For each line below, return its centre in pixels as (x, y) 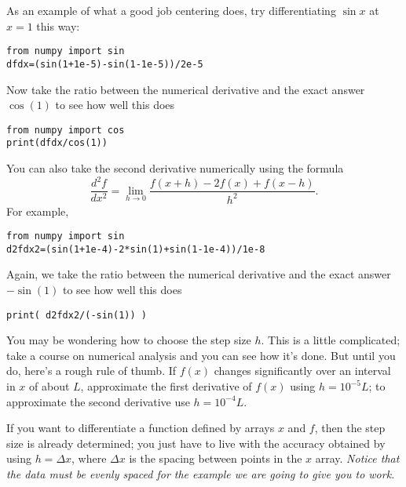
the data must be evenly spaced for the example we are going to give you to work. (201, 474)
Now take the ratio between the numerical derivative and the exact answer (186, 89)
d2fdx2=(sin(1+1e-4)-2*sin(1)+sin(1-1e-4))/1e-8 (136, 249)
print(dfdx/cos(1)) (57, 143)
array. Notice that (357, 458)
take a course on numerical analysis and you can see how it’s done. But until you (201, 355)
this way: (58, 25)
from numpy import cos (66, 130)
